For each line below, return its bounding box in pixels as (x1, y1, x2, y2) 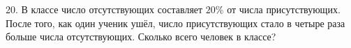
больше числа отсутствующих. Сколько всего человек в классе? (6, 29, 276, 44)
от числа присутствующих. (227, 2, 341, 16)
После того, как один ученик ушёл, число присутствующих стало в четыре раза (6, 15, 345, 30)
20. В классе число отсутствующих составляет (6, 2, 203, 16)
